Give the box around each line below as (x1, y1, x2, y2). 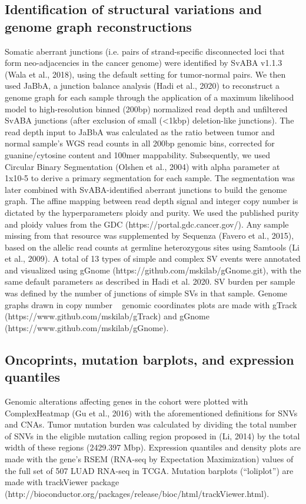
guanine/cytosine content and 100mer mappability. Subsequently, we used (5, 148, 271, 161)
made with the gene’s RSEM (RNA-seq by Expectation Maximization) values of (5, 453, 294, 465)
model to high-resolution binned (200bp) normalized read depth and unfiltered (5, 102, 288, 115)
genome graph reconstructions (5, 17, 192, 35)
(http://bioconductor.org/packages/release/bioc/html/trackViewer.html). (5, 487, 270, 499)
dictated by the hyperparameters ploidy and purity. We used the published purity (5, 206, 300, 218)
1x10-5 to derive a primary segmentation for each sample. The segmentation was (5, 172, 295, 184)
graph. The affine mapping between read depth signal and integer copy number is (5, 195, 298, 207)
